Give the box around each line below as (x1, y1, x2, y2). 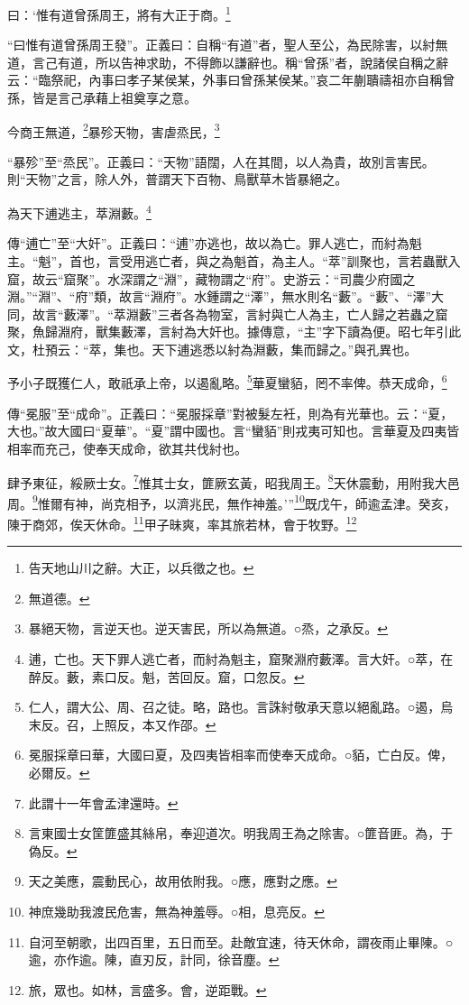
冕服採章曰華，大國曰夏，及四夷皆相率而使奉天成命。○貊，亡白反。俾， (28, 745, 454, 764)
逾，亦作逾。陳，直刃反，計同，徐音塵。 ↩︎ (28, 950, 280, 969)
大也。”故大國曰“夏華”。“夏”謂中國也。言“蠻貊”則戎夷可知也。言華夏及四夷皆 (7, 421, 460, 440)
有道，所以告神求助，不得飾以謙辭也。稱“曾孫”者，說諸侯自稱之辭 (57, 52, 449, 71)
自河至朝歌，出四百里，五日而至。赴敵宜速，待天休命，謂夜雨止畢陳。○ (28, 932, 454, 951)
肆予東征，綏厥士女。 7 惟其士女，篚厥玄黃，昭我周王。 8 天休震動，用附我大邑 (7, 470, 460, 492)
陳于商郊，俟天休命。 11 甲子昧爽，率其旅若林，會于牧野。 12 (7, 512, 357, 533)
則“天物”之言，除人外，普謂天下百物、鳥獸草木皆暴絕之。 (7, 170, 348, 189)
